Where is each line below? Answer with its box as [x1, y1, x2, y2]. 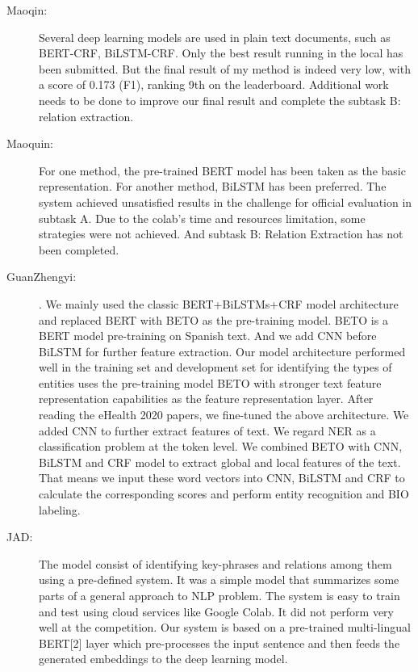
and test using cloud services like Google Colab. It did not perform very [39, 603, 395, 619]
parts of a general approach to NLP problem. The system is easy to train [39, 587, 400, 603]
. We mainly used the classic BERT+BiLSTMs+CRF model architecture [39, 295, 399, 312]
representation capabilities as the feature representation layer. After [39, 390, 374, 407]
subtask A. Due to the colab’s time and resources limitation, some [39, 209, 366, 226]
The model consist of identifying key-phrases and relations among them [39, 555, 392, 572]
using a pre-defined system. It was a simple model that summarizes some [39, 571, 399, 588]
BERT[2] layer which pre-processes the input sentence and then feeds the [39, 634, 400, 651]
